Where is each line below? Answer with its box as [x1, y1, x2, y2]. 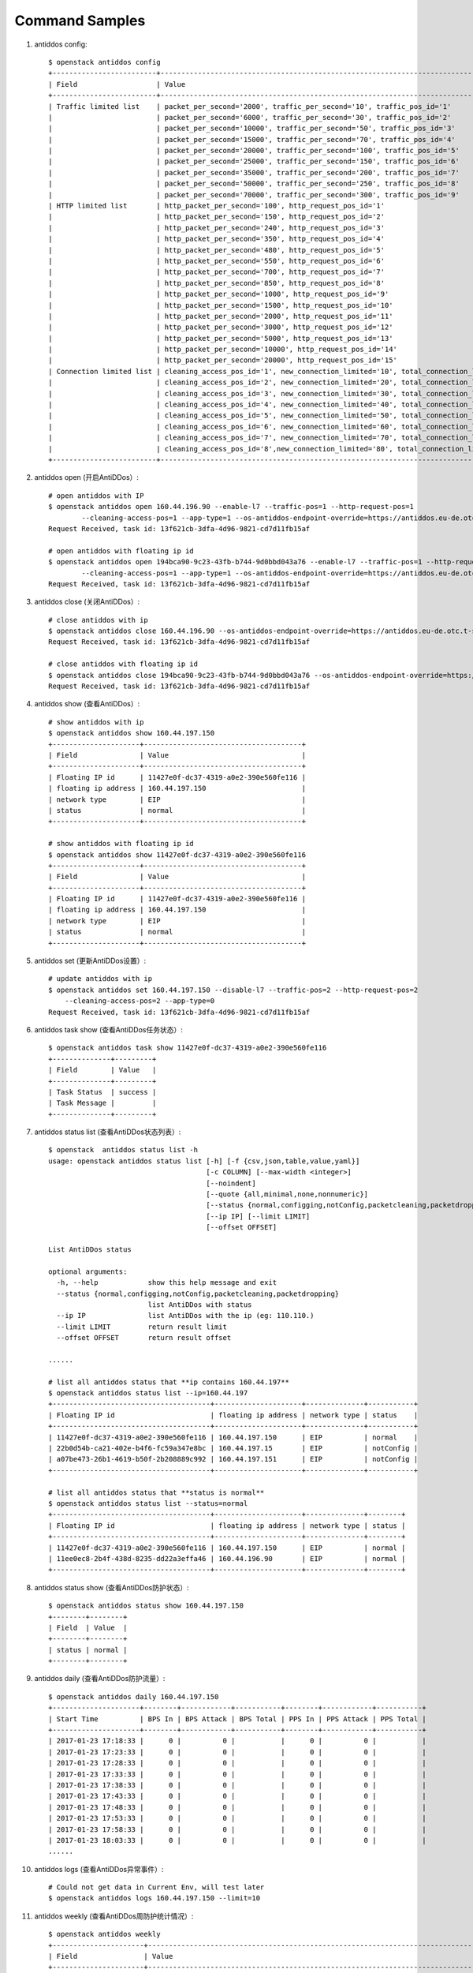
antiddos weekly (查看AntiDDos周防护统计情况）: [34, 1911, 194, 1921]
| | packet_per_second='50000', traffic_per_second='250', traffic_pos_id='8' [48, 179, 460, 189]
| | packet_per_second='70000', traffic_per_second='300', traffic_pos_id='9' [48, 190, 460, 199]
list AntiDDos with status [147, 1300, 252, 1309]
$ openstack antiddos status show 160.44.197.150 [48, 1601, 244, 1610]
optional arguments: [48, 1267, 128, 1276]
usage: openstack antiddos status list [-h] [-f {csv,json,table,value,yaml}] [48, 1156, 360, 1166]
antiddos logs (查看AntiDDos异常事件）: [34, 1864, 164, 1874]
